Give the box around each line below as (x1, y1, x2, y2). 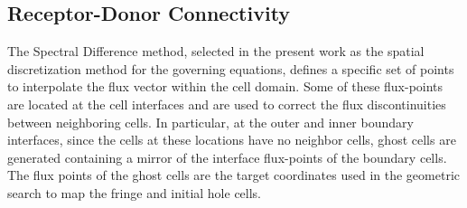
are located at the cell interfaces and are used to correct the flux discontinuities (7, 94, 446, 113)
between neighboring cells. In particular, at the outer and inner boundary (7, 112, 414, 131)
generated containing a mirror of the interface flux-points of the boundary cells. (7, 147, 447, 166)
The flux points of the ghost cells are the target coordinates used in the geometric (7, 165, 461, 184)
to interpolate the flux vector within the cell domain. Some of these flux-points (7, 77, 444, 96)
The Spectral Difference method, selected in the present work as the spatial (7, 42, 425, 61)
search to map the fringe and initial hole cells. (7, 183, 262, 202)
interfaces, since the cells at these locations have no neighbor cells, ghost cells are (7, 130, 456, 149)
